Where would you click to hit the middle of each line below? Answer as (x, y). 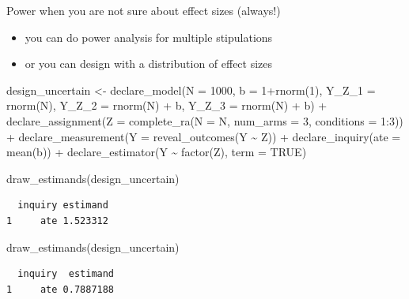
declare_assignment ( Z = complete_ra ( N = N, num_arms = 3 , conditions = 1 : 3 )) (205, 120)
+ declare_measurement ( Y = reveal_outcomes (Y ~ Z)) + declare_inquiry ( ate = (204, 136)
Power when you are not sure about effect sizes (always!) (144, 10)
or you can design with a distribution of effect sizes (149, 64)
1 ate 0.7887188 (61, 289)
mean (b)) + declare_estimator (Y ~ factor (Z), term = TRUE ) (157, 152)
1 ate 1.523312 (57, 221)
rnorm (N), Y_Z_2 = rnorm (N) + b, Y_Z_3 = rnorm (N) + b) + (167, 105)
